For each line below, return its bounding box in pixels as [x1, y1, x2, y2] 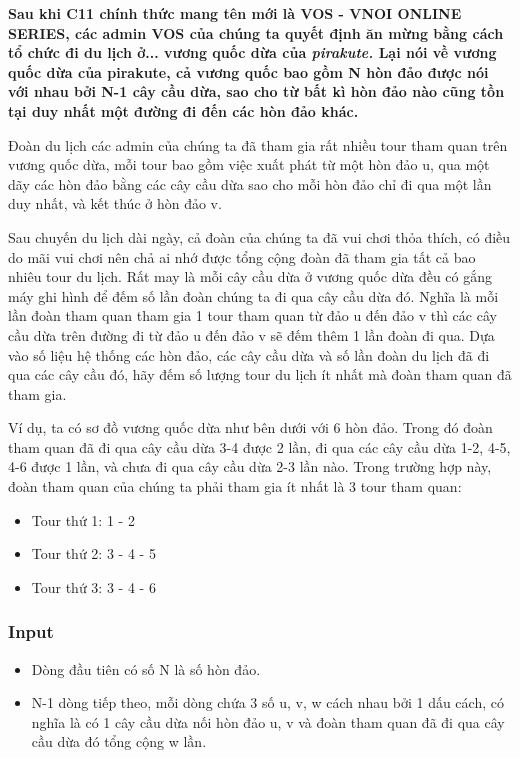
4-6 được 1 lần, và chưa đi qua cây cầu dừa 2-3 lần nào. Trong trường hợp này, [8, 456, 492, 477]
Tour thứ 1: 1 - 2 [31, 509, 135, 530]
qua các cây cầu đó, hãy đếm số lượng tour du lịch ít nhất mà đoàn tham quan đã [8, 364, 512, 385]
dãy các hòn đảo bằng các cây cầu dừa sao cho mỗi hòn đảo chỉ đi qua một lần [8, 173, 492, 194]
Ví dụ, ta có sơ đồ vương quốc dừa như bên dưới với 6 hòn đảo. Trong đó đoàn [8, 417, 493, 438]
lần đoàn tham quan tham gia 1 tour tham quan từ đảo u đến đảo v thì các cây [8, 305, 497, 326]
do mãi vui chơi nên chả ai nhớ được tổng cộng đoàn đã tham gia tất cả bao [8, 246, 476, 267]
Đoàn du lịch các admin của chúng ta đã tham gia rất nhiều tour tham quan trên [8, 134, 508, 155]
